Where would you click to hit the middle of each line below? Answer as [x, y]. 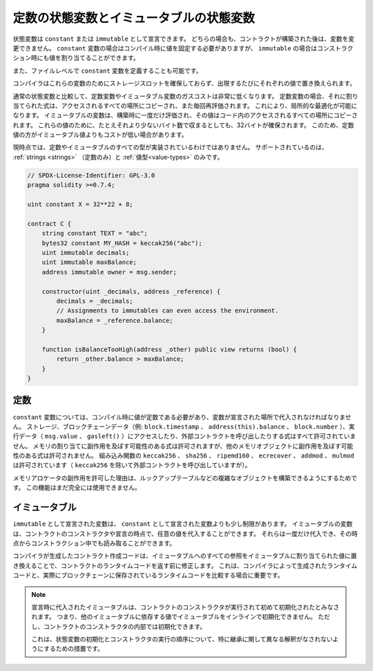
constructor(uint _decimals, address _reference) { [131, 291]
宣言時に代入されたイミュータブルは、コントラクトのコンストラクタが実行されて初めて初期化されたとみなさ [185, 607]
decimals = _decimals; [95, 301]
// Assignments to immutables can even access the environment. [168, 311]
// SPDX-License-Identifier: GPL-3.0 [91, 175]
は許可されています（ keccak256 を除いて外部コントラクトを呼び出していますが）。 [132, 465]
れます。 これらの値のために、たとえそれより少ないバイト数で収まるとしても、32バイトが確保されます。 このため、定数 [184, 125]
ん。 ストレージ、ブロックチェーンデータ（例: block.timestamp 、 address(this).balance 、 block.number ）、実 [184, 426]
